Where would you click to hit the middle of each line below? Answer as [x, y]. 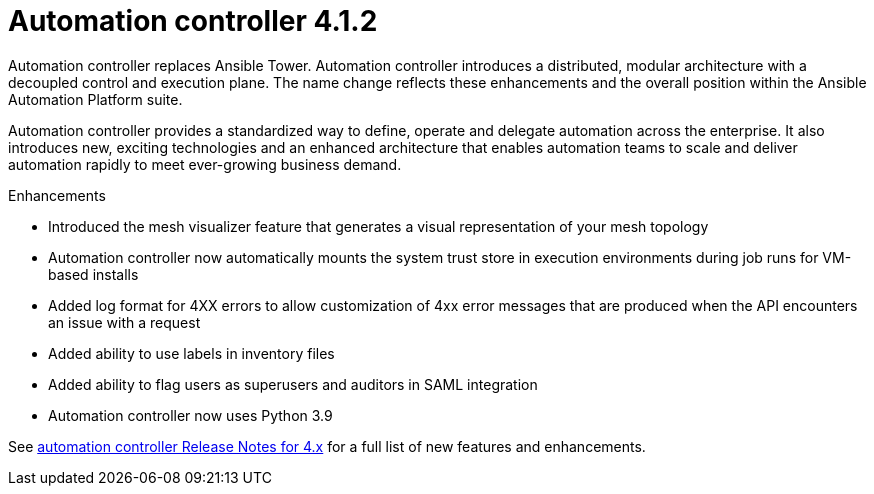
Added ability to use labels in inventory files [191, 353]
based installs [93, 274]
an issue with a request [124, 322]
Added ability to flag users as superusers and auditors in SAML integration [293, 384]
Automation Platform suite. [95, 99]
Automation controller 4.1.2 [193, 21]
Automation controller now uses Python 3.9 [190, 415]
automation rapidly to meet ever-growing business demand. [205, 164]
